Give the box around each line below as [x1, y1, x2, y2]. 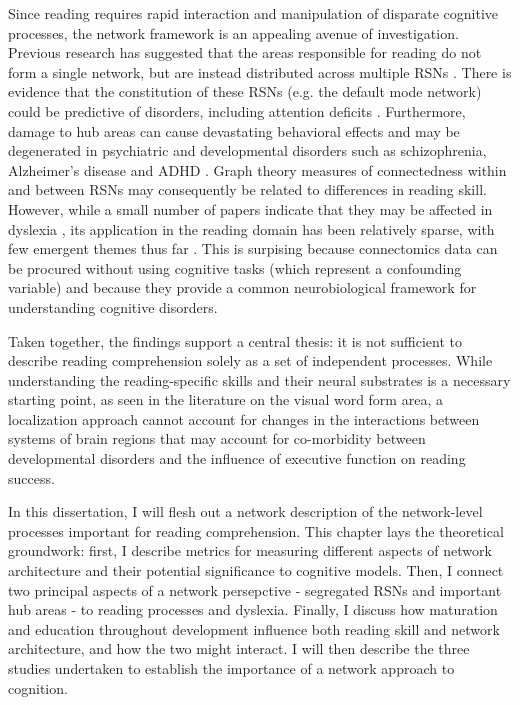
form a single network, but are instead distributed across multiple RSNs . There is [8, 61, 512, 82]
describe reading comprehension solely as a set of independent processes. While [8, 350, 493, 371]
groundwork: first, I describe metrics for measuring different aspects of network [8, 540, 492, 561]
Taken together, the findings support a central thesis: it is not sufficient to [8, 330, 463, 351]
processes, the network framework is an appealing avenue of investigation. [8, 22, 459, 43]
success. [8, 467, 55, 488]
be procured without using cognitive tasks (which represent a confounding [8, 257, 462, 278]
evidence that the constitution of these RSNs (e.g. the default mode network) [8, 81, 482, 102]
